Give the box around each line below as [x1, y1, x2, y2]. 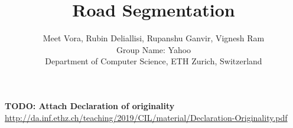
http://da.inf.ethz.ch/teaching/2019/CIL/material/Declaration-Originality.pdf [5, 111, 288, 123]
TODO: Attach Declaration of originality [5, 99, 175, 111]
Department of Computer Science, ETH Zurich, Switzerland [45, 55, 262, 67]
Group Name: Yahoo [116, 43, 191, 55]
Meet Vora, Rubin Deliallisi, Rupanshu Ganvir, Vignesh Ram [43, 32, 265, 44]
